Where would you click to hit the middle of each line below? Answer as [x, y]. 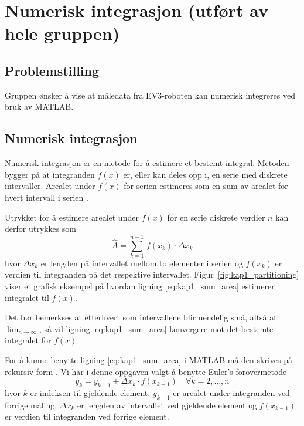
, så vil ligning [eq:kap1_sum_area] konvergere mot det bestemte [156, 328]
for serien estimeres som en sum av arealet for [206, 186]
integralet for [28, 340]
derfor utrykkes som [40, 229]
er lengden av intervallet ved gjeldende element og [167, 405]
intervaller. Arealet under [50, 186]
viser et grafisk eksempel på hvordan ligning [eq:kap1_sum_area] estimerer [140, 286]
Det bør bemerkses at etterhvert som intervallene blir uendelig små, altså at [141, 317]
